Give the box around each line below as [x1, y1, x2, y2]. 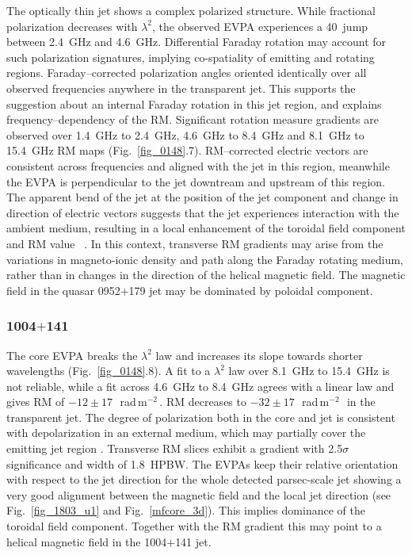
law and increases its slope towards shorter [155, 346, 363, 363]
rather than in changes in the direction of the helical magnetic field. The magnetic [6, 266, 406, 283]
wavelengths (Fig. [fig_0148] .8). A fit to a [6, 362, 211, 379]
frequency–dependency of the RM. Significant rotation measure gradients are [6, 111, 379, 128]
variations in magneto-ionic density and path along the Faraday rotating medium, [6, 251, 404, 267]
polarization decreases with [6, 17, 138, 34]
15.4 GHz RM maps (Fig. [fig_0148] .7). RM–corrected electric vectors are [6, 142, 368, 159]
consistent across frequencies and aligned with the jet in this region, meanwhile [6, 157, 390, 174]
